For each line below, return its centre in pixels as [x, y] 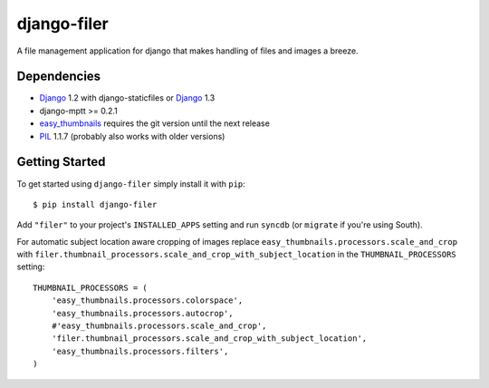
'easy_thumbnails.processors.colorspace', [147, 301]
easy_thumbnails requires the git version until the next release [155, 123]
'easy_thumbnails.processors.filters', [140, 351]
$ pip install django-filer [95, 204]
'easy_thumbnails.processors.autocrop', [143, 313]
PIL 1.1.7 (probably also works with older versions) [132, 136]
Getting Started [61, 162]
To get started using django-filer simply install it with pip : [131, 184]
